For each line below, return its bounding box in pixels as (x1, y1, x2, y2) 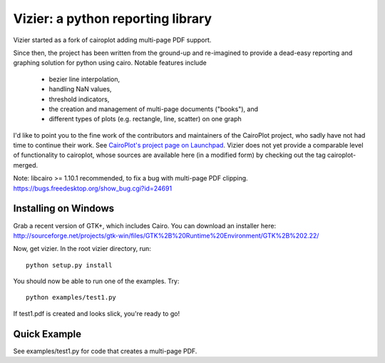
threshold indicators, (48, 95, 110, 103)
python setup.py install (26, 261, 113, 269)
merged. (13, 160, 38, 169)
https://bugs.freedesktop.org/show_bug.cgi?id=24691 (13, 184, 173, 193)
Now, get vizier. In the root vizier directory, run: (13, 245, 151, 253)
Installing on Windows (13, 203, 115, 215)
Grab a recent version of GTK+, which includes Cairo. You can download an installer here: (13, 221, 277, 230)
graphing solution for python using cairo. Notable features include (13, 58, 207, 67)
